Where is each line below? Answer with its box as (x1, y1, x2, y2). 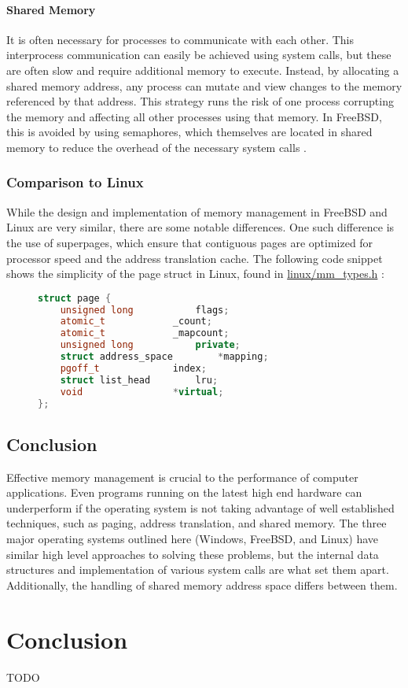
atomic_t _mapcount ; (60, 327, 230, 339)
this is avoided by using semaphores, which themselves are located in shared (6, 124, 373, 140)
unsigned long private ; (60, 339, 241, 351)
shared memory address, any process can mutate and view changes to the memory (6, 77, 402, 94)
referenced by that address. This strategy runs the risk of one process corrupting (6, 93, 394, 109)
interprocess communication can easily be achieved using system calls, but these (6, 46, 391, 63)
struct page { (38, 292, 112, 304)
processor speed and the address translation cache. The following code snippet (6, 250, 383, 266)
